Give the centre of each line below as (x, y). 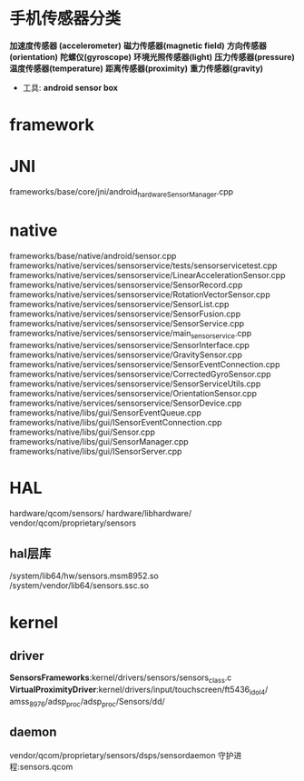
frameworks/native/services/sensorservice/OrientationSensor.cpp (133, 393)
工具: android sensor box (70, 87)
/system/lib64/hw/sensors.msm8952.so (84, 576)
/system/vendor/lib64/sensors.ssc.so (79, 586)
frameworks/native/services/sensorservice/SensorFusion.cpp (125, 314)
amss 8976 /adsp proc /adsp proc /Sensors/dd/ (87, 702)
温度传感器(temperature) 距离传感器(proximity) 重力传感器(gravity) (137, 68)
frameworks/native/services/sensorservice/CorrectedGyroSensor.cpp (140, 374)
